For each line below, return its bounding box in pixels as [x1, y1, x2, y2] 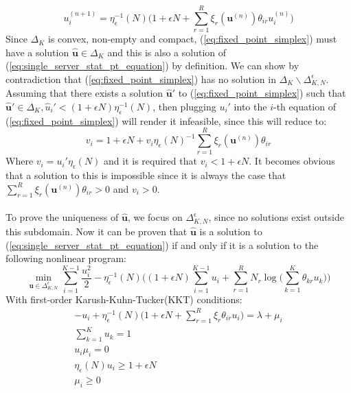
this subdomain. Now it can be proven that [5, 224, 188, 238]
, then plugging [152, 99, 216, 113]
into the [234, 99, 267, 113]
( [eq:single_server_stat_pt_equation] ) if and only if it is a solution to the [5, 237, 319, 252]
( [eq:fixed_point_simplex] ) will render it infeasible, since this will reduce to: [5, 113, 327, 128]
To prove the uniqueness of [5, 210, 119, 224]
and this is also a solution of [107, 45, 227, 59]
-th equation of [273, 99, 336, 113]
